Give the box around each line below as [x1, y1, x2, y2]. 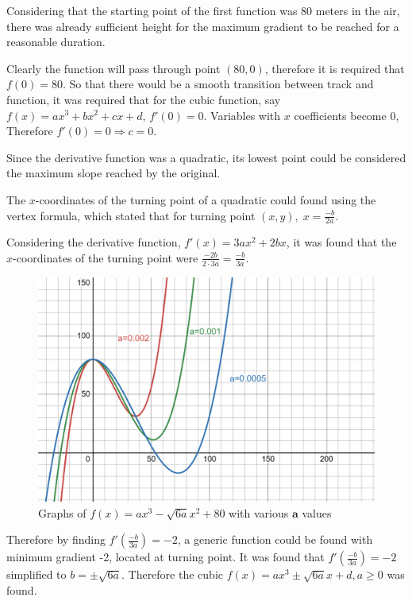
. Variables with [203, 107, 281, 123]
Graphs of [38, 504, 87, 521]
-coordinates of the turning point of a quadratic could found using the [35, 191, 376, 207]
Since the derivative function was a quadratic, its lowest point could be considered [6, 149, 406, 165]
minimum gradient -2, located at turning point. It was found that [6, 549, 325, 565]
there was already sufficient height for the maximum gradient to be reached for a [6, 17, 399, 34]
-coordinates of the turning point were [13, 249, 198, 266]
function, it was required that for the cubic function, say [6, 91, 281, 107]
